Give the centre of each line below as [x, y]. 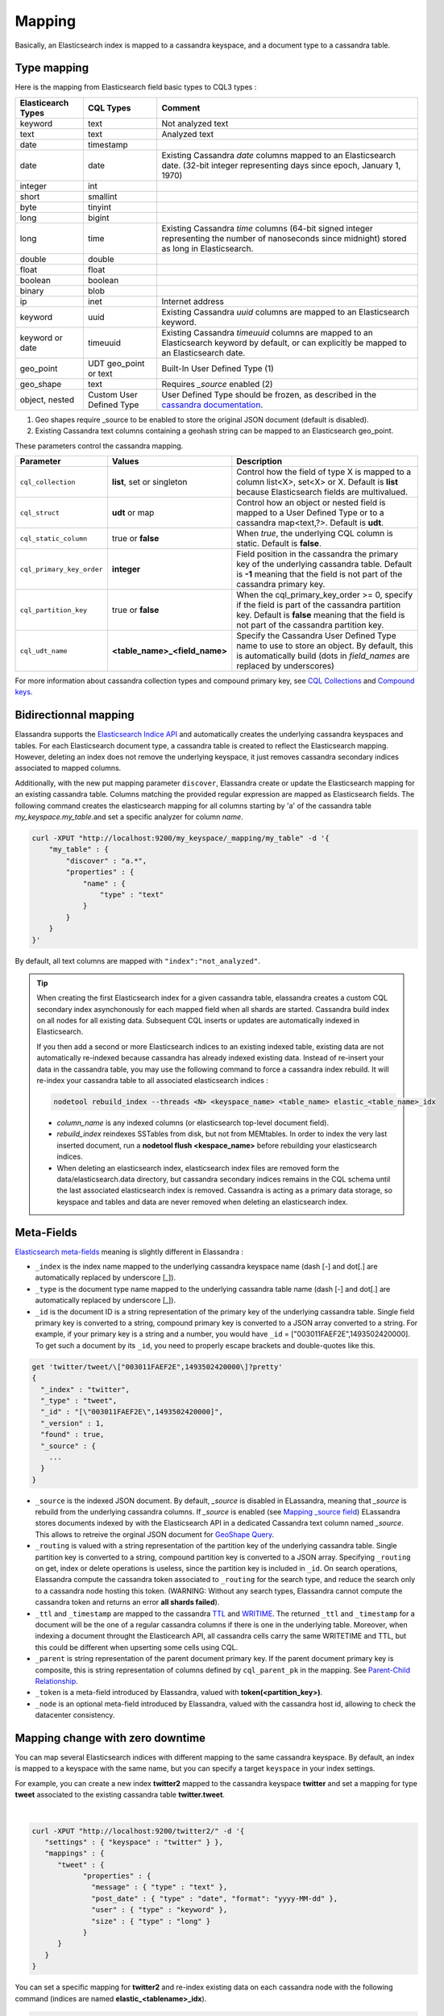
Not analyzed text [195, 123]
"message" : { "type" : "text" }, [160, 1887]
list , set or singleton [149, 482]
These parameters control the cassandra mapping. [99, 446]
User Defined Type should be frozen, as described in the [269, 394]
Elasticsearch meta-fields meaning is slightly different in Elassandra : [129, 1252]
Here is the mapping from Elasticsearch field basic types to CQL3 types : [136, 87]
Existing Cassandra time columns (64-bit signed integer [268, 228]
